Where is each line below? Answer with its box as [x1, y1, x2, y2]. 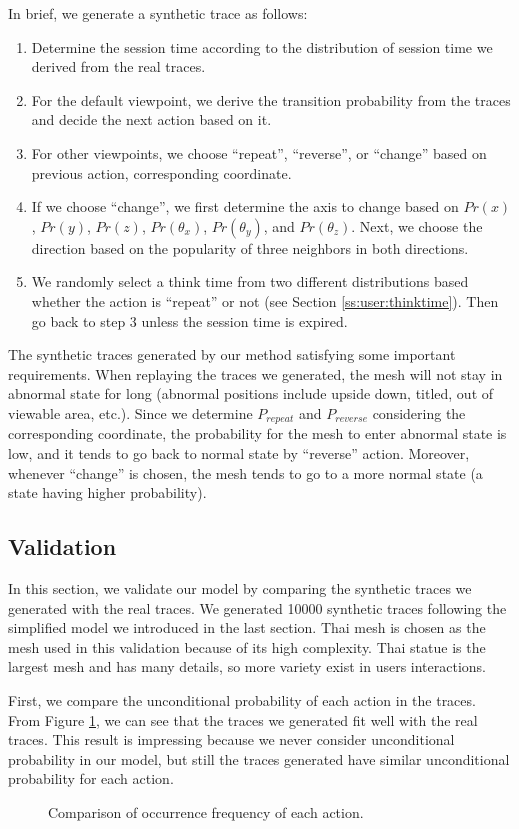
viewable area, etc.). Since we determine [8, 402, 253, 423]
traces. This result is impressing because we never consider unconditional [8, 729, 455, 750]
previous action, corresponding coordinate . [31, 162, 292, 183]
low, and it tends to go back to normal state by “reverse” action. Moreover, [8, 442, 470, 463]
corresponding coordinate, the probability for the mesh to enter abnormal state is [8, 423, 507, 444]
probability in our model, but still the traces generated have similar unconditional [8, 748, 510, 769]
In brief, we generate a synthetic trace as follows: [8, 3, 308, 23]
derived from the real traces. [31, 56, 206, 77]
